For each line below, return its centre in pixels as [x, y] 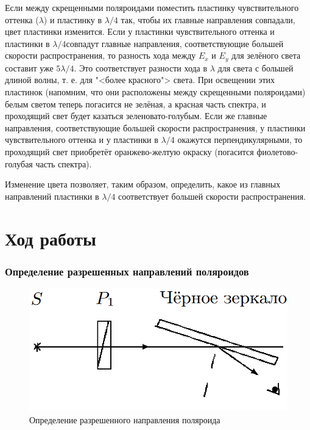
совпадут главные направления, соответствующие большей [175, 43]
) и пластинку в [72, 19]
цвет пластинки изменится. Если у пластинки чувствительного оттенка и [140, 31]
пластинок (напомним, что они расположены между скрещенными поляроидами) [155, 92]
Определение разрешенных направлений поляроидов [127, 271]
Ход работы [51, 238]
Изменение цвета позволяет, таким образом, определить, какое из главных [143, 184]
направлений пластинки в [52, 196]
